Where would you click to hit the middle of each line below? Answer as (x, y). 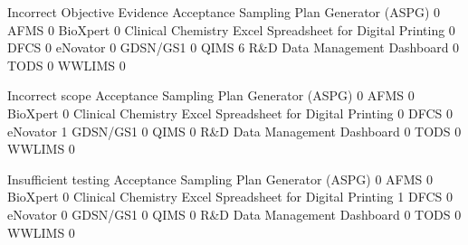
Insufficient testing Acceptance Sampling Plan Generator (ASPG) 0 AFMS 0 (220, 179)
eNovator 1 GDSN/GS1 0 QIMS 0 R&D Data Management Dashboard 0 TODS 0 (234, 131)
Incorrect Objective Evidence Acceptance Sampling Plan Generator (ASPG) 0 (224, 12)
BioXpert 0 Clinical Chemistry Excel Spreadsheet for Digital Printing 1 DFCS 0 (230, 197)
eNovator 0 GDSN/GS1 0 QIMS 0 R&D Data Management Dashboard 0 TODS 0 (234, 214)
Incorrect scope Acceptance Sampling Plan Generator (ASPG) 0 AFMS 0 (211, 95)
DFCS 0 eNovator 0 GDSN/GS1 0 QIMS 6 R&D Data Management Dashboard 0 (234, 47)
